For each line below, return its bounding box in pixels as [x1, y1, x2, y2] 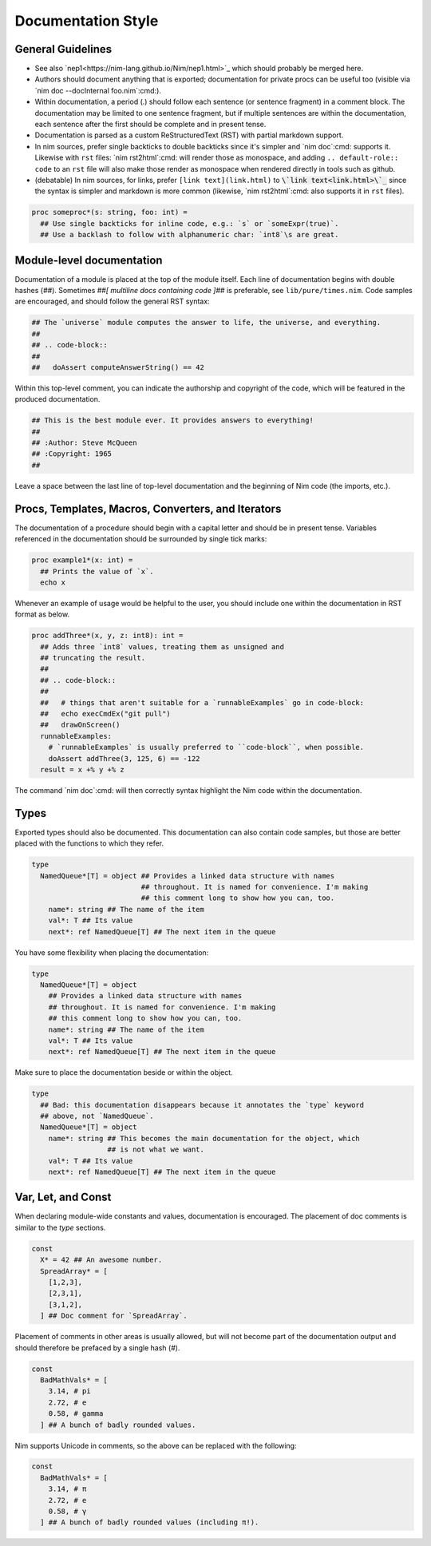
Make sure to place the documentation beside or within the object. [14, 1068, 233, 1077]
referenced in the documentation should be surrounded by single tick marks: [14, 534, 267, 544]
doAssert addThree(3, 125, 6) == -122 [48, 754, 200, 763]
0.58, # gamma [48, 1409, 104, 1418]
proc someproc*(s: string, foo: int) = [31, 208, 188, 217]
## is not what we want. [107, 1145, 205, 1154]
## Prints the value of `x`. [40, 567, 155, 576]
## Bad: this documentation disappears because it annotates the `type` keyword [40, 1100, 365, 1109]
